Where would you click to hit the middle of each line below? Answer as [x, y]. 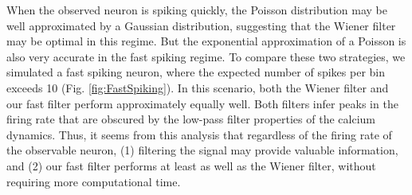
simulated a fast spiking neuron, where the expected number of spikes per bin [196, 72]
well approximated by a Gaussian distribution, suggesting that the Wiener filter [201, 25]
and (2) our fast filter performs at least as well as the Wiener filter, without [191, 165]
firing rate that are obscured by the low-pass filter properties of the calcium [191, 119]
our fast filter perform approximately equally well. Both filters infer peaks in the [202, 103]
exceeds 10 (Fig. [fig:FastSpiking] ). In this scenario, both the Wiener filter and [198, 87]
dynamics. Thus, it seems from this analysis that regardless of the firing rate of [199, 134]
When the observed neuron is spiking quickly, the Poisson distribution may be [197, 10]
